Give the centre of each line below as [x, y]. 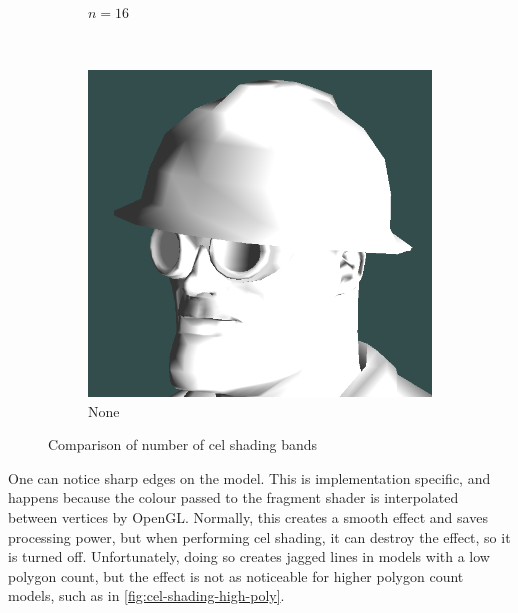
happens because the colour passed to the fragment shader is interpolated [233, 497]
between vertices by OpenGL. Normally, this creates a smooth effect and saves [248, 516]
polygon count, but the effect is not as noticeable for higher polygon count [236, 575]
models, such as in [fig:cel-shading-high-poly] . [146, 595]
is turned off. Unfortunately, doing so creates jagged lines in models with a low [249, 556]
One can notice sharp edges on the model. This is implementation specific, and [249, 477]
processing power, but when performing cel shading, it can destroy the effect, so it [259, 536]
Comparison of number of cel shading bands [183, 444]
